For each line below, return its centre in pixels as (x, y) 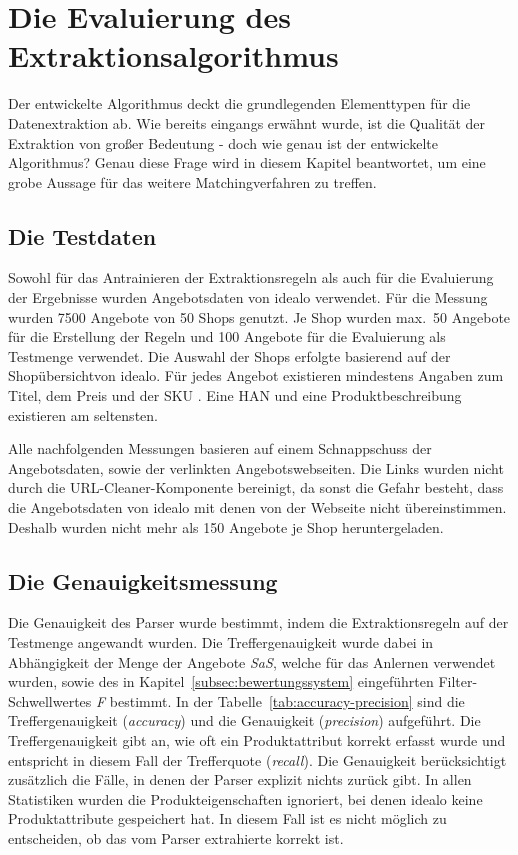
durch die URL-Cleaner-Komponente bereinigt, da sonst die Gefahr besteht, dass (256, 487)
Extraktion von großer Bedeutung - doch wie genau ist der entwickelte (223, 142)
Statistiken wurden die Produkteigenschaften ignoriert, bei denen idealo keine (245, 798)
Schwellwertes (50, 700)
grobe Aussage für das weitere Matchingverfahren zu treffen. (192, 181)
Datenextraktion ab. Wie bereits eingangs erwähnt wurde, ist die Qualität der (247, 122)
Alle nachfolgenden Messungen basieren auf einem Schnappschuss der (220, 448)
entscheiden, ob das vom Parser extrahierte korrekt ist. (176, 837)
